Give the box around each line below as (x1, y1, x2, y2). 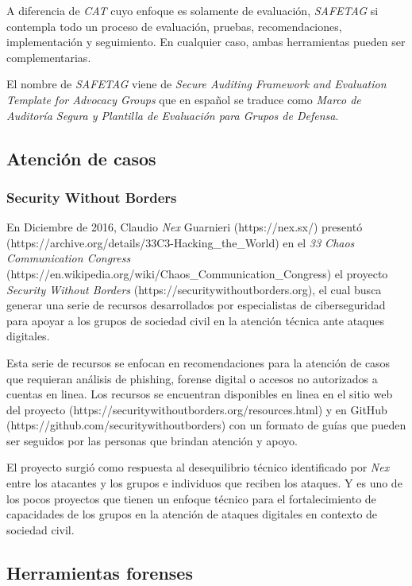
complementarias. (6, 49, 91, 65)
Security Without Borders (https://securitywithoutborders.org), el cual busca (6, 281, 382, 297)
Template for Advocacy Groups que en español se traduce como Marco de (6, 91, 361, 107)
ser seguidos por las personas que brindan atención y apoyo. (6, 432, 298, 448)
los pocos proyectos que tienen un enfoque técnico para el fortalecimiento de (6, 490, 376, 506)
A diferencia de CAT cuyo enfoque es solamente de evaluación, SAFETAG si (6, 2, 379, 18)
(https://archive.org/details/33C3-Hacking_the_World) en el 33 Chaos (6, 234, 355, 250)
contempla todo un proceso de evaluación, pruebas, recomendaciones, (6, 17, 342, 34)
